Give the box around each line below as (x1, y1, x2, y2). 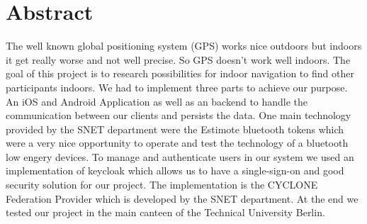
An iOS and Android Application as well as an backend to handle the (6, 94, 308, 108)
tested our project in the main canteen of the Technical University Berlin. (6, 205, 325, 220)
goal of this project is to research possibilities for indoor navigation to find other (6, 66, 354, 81)
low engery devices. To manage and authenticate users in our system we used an (6, 149, 354, 164)
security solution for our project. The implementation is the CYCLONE (6, 177, 318, 192)
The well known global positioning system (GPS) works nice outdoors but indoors (6, 38, 362, 53)
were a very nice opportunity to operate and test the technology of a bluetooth (6, 135, 349, 150)
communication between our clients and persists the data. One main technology (6, 108, 351, 123)
